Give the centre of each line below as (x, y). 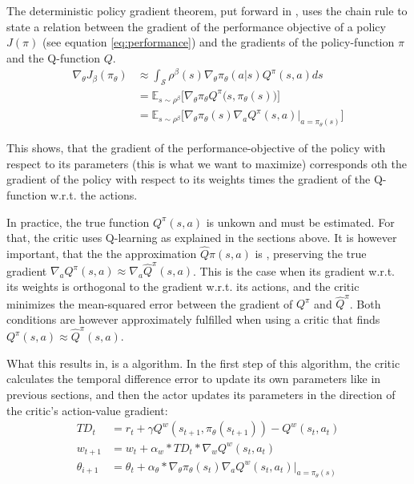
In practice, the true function (78, 222)
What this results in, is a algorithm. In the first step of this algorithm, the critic (203, 363)
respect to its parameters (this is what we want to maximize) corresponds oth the (207, 163)
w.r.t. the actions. (94, 195)
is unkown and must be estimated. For (300, 222)
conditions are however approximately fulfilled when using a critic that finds (193, 319)
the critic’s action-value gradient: (87, 410)
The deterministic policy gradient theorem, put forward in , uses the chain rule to (207, 10)
